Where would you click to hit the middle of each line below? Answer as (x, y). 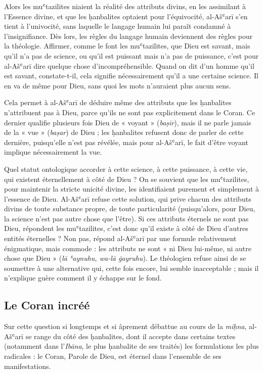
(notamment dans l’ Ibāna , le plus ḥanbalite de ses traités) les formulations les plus (131, 346)
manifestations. (28, 366)
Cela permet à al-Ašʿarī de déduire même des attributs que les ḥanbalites (118, 102)
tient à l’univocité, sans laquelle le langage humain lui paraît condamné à (118, 26)
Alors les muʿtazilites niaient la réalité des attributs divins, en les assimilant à (125, 6)
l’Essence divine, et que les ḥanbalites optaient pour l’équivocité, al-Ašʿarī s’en (126, 16)
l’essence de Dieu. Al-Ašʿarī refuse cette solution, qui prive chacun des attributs (128, 198)
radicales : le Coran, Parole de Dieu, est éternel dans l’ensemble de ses (113, 356)
